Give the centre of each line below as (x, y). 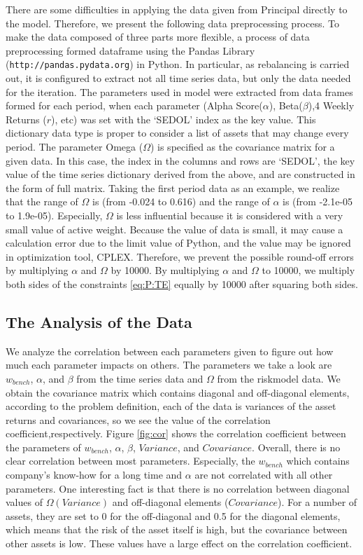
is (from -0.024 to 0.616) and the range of (181, 201)
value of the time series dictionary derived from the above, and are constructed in (180, 174)
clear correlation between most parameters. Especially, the (130, 461)
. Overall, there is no (296, 447)
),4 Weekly (331, 105)
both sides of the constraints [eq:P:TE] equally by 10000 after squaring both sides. (182, 283)
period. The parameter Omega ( (74, 146)
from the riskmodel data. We (279, 378)
